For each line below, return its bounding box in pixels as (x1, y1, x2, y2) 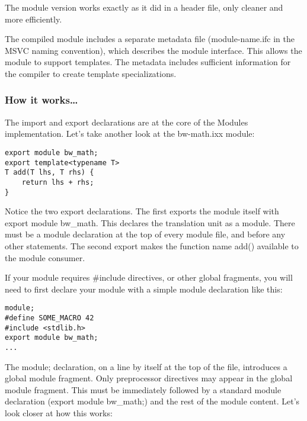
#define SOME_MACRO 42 (5, 314, 94, 323)
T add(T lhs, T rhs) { (5, 168, 94, 177)
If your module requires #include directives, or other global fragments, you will (5, 271, 293, 284)
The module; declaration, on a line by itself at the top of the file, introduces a (5, 360, 287, 372)
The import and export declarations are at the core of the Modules (5, 115, 248, 128)
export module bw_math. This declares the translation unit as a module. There (5, 216, 295, 229)
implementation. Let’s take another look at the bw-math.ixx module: (5, 127, 255, 140)
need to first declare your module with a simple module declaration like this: (5, 282, 283, 295)
